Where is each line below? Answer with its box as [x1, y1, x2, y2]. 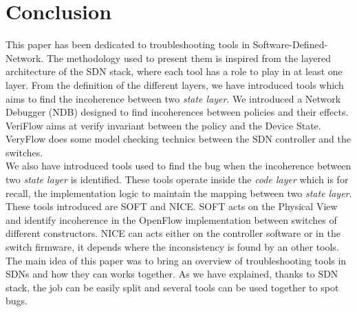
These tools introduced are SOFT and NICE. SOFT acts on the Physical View [6, 199, 338, 214]
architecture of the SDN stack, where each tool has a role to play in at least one [6, 64, 343, 79]
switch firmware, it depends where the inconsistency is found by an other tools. [6, 240, 339, 254]
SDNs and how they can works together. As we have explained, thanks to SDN [6, 267, 338, 281]
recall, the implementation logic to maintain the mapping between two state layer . [6, 185, 352, 200]
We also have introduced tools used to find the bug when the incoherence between [6, 158, 351, 173]
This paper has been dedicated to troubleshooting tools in [6, 37, 250, 52]
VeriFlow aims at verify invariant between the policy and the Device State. [6, 118, 321, 132]
